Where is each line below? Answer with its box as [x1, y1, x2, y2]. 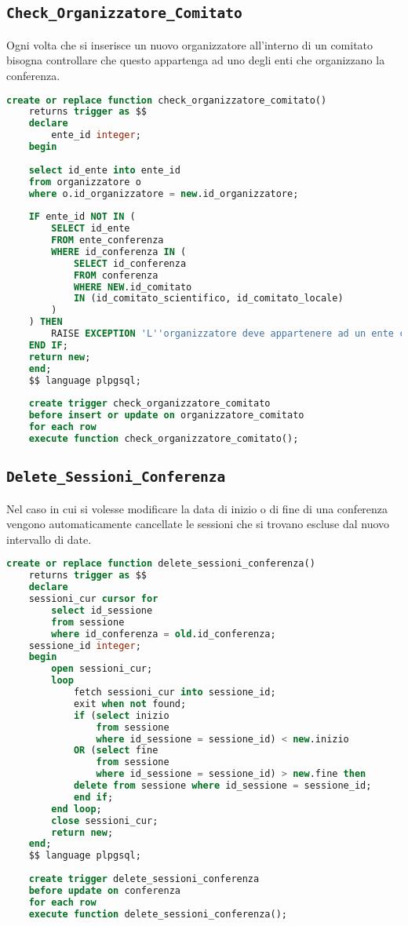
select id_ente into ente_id [28, 164, 180, 176]
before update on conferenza [28, 884, 180, 896]
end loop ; [51, 803, 102, 815]
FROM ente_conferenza [51, 235, 164, 246]
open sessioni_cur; [51, 663, 153, 675]
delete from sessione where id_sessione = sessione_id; [73, 780, 372, 791]
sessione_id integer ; [28, 640, 141, 651]
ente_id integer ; [51, 129, 141, 141]
